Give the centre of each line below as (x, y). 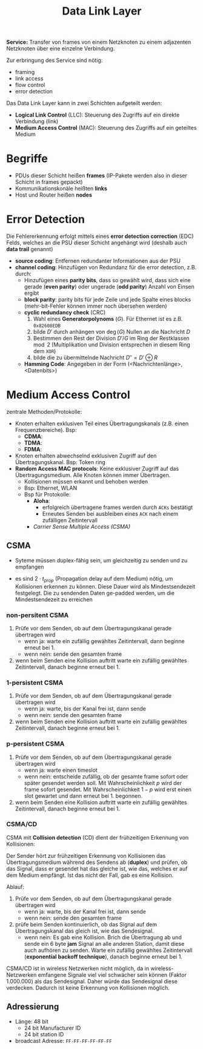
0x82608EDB (47, 326)
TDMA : (33, 443)
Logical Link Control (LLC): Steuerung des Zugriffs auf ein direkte (97, 115)
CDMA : (33, 436)
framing (25, 72)
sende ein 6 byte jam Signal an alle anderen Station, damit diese (104, 943)
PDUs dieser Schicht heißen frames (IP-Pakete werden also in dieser (101, 176)
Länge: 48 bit (32, 1021)
